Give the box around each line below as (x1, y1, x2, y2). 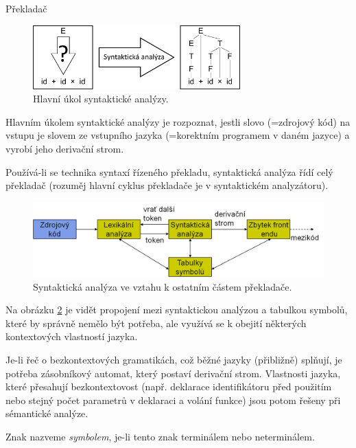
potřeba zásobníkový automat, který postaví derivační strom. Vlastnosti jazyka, (5, 366, 341, 380)
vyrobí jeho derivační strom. (5, 141, 124, 155)
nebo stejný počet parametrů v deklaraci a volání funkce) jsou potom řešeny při (5, 392, 341, 407)
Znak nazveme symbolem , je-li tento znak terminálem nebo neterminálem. (5, 429, 315, 443)
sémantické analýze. (5, 406, 88, 421)
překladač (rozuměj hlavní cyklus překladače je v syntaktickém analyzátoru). (5, 178, 329, 192)
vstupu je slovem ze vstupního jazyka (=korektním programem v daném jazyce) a (5, 128, 350, 142)
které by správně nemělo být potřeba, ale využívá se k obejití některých (5, 315, 307, 330)
